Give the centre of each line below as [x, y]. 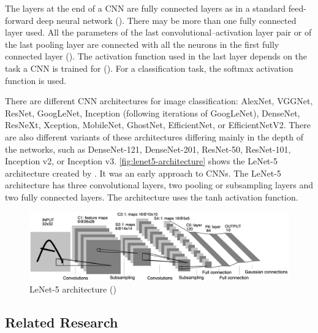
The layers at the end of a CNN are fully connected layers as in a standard [146, 8]
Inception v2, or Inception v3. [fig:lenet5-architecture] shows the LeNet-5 [141, 161]
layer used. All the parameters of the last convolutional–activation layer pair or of [158, 32]
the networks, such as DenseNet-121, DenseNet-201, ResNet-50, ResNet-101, [148, 149]
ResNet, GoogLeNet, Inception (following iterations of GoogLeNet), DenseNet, [153, 113]
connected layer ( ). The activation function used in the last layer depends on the [156, 56]
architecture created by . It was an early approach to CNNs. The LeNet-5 [143, 173]
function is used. [36, 80]
